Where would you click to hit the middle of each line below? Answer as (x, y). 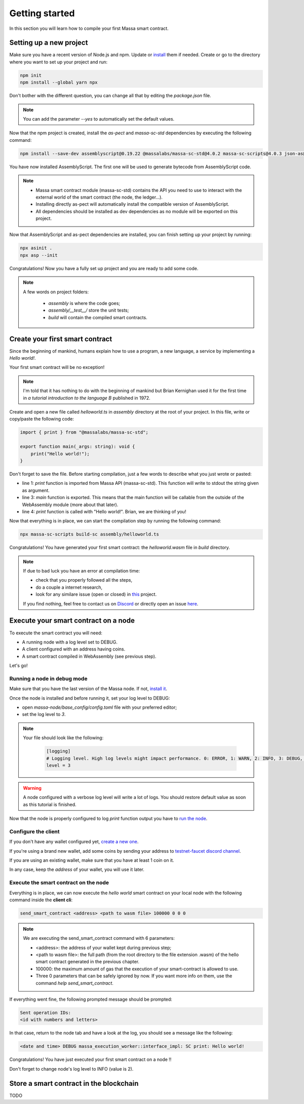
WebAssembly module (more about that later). (70, 505)
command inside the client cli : (41, 900)
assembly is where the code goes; (84, 303)
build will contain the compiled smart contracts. (98, 317)
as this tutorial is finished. (50, 804)
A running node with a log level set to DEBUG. (70, 642)
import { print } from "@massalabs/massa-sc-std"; (84, 432)
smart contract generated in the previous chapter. (87, 962)
